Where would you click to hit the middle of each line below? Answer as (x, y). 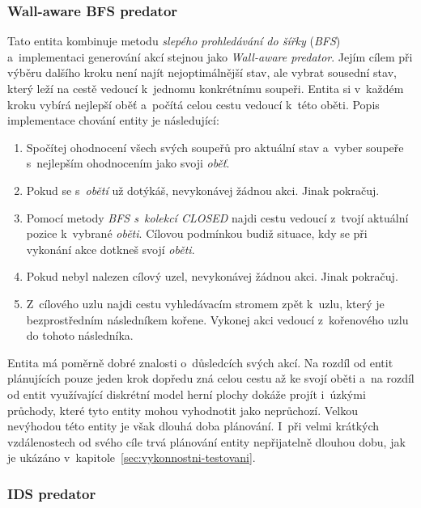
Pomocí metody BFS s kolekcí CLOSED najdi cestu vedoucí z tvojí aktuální (217, 217)
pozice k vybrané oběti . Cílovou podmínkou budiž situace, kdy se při (197, 233)
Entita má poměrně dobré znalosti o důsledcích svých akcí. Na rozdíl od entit (200, 362)
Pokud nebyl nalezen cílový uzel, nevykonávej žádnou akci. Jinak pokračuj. (212, 276)
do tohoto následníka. (80, 335)
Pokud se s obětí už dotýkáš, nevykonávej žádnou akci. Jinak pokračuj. (203, 190)
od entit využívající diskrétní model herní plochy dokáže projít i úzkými (187, 394)
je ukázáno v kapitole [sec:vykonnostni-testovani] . (132, 457)
